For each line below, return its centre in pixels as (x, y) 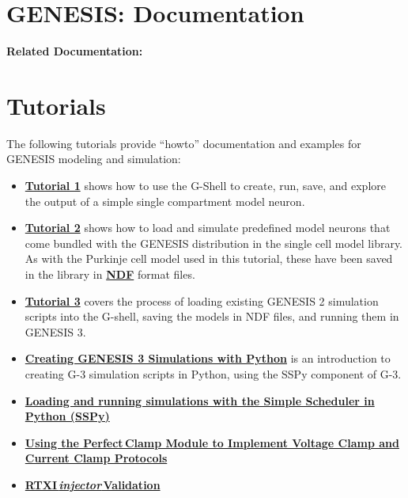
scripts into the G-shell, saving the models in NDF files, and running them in (212, 316)
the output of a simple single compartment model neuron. (165, 201)
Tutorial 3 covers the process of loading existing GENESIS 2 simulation (202, 300)
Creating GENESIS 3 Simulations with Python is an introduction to (208, 358)
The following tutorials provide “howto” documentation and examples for (184, 143)
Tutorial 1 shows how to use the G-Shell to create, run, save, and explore (205, 186)
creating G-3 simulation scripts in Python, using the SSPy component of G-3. (213, 373)
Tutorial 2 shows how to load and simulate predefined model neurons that (208, 228)
